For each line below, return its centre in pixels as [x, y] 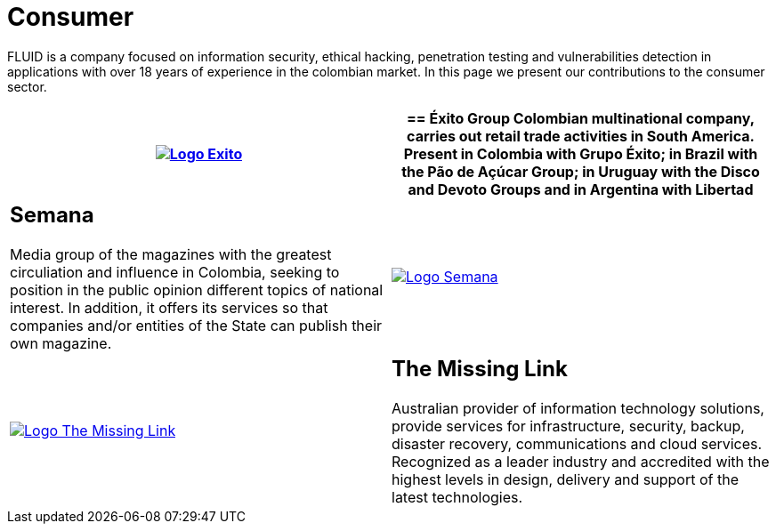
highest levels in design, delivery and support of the [566, 479]
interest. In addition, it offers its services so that [169, 307]
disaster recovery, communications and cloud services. [577, 443]
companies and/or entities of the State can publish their [196, 325]
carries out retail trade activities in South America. [581, 136]
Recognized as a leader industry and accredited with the [581, 461]
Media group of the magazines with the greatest [171, 254]
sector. [27, 86]
